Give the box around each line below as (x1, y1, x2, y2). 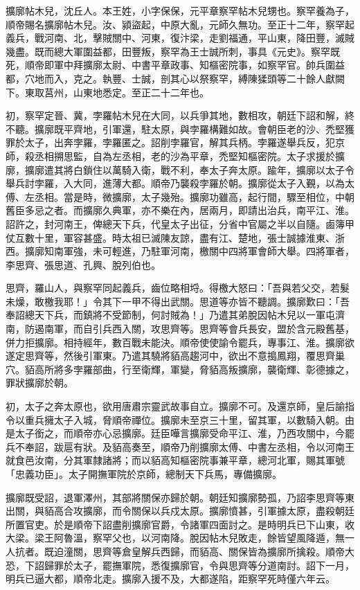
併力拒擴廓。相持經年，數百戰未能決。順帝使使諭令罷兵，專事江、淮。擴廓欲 (6, 334, 354, 349)
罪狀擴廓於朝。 (6, 375, 73, 390)
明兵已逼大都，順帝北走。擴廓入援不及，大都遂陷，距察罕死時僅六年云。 (6, 571, 335, 586)
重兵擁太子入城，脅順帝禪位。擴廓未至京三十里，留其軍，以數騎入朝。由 (24, 412, 354, 427)
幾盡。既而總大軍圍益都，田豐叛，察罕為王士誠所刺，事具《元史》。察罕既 (6, 44, 340, 58)
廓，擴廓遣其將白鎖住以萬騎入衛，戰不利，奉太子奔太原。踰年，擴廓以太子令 (6, 162, 354, 177)
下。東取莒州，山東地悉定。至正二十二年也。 (6, 84, 209, 99)
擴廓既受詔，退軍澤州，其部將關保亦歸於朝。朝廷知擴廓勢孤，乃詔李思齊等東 (6, 490, 354, 504)
